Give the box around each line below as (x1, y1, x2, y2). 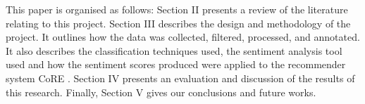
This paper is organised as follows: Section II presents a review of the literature (6, 2, 348, 16)
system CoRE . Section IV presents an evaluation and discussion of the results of (6, 70, 355, 85)
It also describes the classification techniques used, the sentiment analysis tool (6, 43, 342, 58)
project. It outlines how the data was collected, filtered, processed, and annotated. (6, 30, 360, 44)
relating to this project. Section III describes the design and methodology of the (6, 15, 351, 30)
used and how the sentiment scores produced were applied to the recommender (6, 57, 346, 72)
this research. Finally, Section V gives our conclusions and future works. (6, 84, 316, 99)
